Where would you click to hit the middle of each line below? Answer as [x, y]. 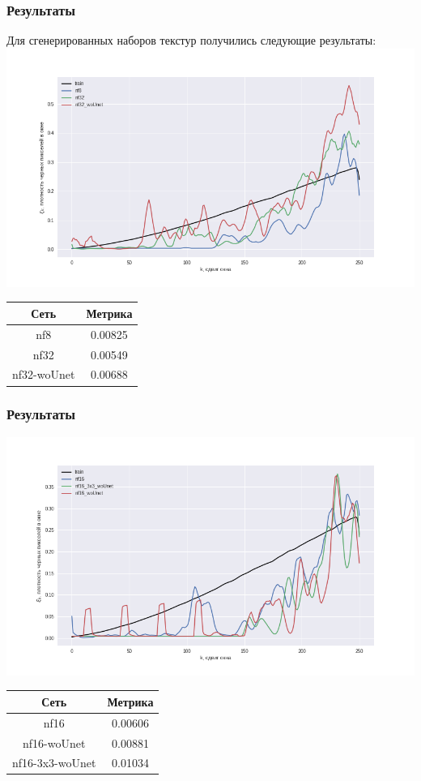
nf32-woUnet [44, 374]
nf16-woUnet [54, 742]
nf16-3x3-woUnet [54, 763]
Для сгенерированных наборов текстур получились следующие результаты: [191, 40]
